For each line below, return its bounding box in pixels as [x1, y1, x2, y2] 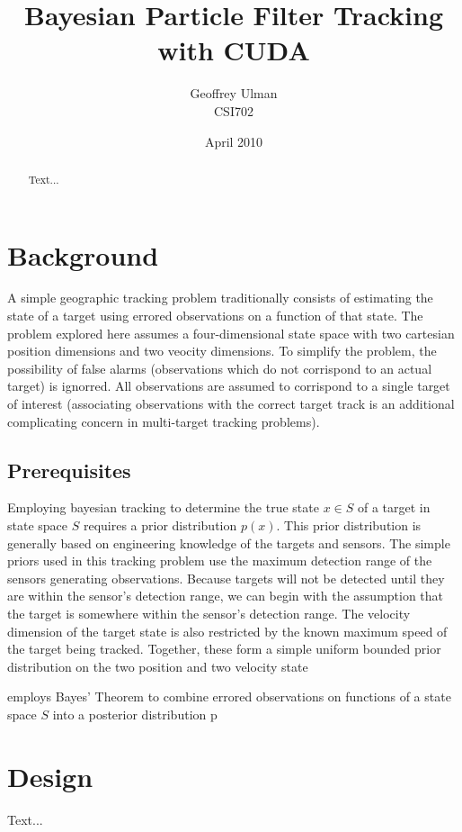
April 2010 [204, 131, 263, 150]
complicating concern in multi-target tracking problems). [7, 411, 320, 430]
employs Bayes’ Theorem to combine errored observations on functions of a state [7, 687, 451, 706]
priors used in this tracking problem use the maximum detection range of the [7, 551, 432, 570]
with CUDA [157, 32, 310, 68]
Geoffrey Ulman [190, 84, 278, 103]
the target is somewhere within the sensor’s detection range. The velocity [7, 604, 411, 622]
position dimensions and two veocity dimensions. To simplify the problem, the [7, 341, 437, 360]
